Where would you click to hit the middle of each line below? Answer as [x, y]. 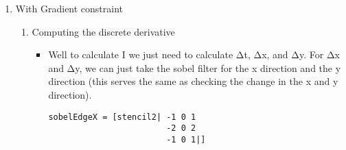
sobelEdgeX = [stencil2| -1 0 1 [122, 117]
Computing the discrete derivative [103, 31]
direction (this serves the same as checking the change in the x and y [193, 81]
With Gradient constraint [69, 8]
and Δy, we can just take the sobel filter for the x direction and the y [195, 67]
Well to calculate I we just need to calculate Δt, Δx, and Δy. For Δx [194, 54]
